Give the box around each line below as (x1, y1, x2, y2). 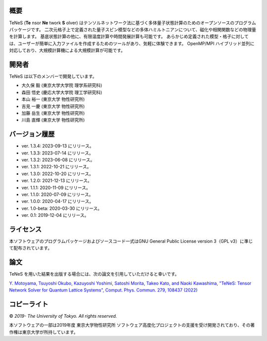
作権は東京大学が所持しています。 (9, 329, 79, 335)
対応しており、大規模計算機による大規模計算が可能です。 (9, 48, 126, 53)
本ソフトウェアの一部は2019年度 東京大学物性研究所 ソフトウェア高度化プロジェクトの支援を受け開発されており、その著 (9, 322, 255, 328)
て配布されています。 (9, 245, 52, 251)
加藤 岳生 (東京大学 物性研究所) (21, 110, 85, 116)
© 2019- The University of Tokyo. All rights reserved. (9, 313, 117, 319)
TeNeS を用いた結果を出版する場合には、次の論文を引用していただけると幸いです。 (9, 271, 179, 277)
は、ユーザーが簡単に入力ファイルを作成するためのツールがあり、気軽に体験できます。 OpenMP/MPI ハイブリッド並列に (9, 40, 255, 47)
